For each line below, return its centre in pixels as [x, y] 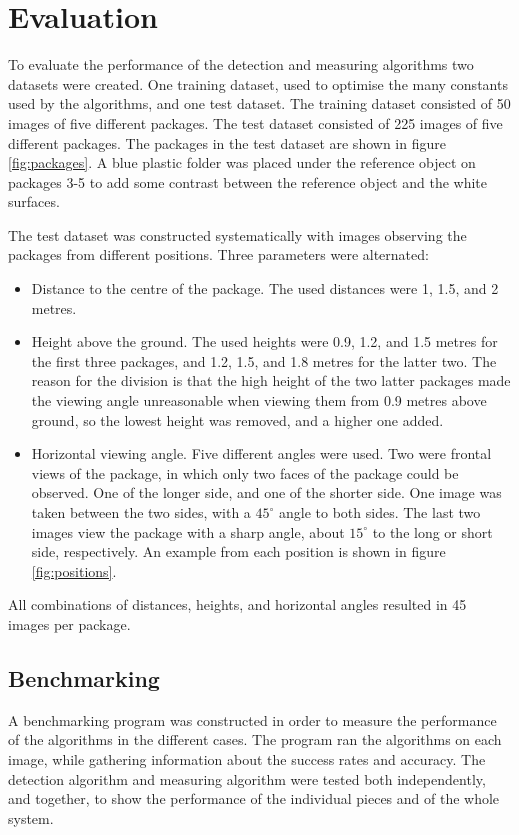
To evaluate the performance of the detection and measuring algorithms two [241, 64]
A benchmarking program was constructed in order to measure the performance [252, 719]
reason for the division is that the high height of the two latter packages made [271, 380]
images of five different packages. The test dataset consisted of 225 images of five [255, 122]
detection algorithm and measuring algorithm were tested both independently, [247, 778]
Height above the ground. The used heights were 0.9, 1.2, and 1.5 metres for [264, 341]
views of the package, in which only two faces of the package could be [245, 472]
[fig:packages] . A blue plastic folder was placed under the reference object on [242, 162]
